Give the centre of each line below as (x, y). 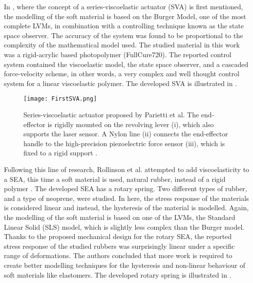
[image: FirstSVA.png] (60, 99)
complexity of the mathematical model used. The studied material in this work (122, 45)
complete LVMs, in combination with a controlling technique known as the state (124, 26)
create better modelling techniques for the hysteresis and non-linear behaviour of (125, 265)
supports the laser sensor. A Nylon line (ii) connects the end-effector (126, 134)
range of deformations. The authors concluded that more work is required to (118, 255)
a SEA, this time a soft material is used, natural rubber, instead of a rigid (115, 179)
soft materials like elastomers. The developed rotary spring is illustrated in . (118, 274)
